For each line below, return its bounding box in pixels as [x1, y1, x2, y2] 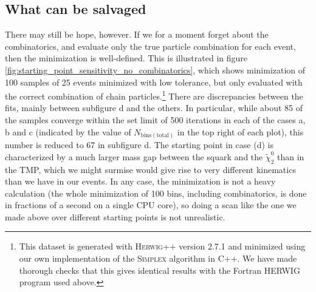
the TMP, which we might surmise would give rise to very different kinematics [5, 163, 296, 175]
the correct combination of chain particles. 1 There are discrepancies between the [5, 88, 303, 102]
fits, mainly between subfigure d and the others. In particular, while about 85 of [5, 101, 303, 114]
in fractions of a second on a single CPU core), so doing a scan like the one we [5, 199, 297, 211]
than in [277, 150, 304, 163]
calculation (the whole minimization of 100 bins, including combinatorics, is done [5, 186, 307, 199]
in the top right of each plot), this [177, 125, 304, 138]
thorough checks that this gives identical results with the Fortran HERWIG [19, 263, 300, 276]
